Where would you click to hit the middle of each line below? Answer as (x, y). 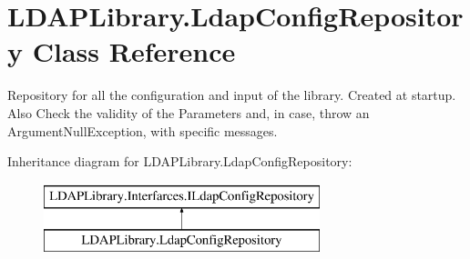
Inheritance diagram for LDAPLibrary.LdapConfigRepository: (180, 161)
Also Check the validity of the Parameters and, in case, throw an (189, 112)
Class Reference (134, 51)
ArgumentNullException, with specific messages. (143, 130)
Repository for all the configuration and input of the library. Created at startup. (232, 95)
